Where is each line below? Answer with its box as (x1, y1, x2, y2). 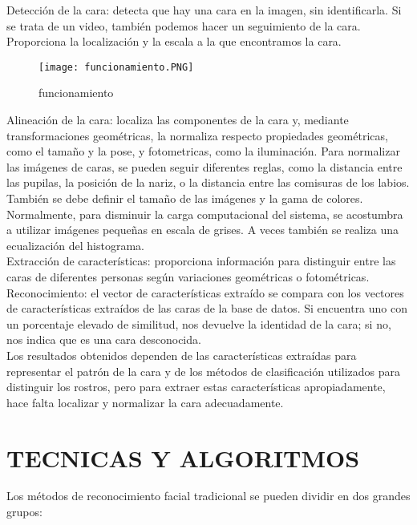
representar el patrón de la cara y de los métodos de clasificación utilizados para (6, 362, 400, 379)
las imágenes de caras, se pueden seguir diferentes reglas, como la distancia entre (6, 158, 403, 175)
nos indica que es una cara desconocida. (6, 331, 201, 348)
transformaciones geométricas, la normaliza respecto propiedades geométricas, (6, 127, 388, 143)
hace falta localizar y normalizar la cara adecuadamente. (6, 394, 284, 410)
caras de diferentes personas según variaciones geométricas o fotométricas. (6, 268, 370, 285)
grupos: (6, 503, 43, 520)
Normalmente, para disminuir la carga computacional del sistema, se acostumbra (6, 205, 403, 222)
